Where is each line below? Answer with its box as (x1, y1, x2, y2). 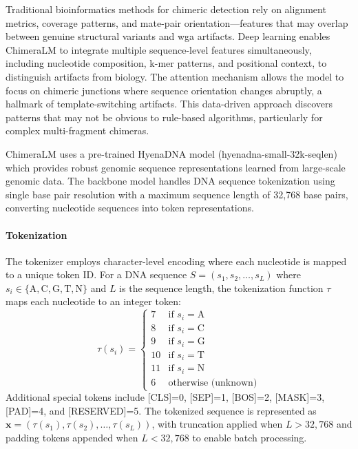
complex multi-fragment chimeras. (6, 123, 149, 138)
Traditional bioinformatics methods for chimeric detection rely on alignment (6, 2, 326, 16)
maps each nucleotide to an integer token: (6, 294, 181, 309)
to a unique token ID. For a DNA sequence (6, 267, 187, 282)
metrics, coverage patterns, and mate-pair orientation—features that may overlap (6, 15, 348, 30)
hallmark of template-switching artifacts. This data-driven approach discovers (6, 96, 333, 111)
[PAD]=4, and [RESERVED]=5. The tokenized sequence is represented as (6, 403, 317, 417)
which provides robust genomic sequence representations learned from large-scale (6, 160, 346, 174)
